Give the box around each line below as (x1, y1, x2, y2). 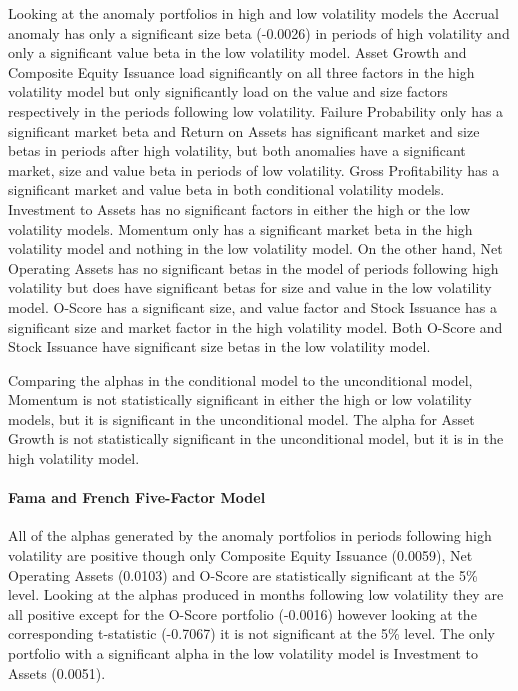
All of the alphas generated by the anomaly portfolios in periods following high (8, 525, 492, 546)
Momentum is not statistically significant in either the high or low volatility (8, 389, 472, 410)
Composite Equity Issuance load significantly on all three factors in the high (8, 61, 475, 82)
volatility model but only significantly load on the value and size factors (8, 81, 448, 102)
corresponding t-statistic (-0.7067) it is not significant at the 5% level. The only (8, 623, 495, 644)
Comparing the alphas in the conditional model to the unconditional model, (8, 369, 473, 390)
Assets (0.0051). (8, 662, 106, 683)
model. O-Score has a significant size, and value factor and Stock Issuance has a (8, 296, 497, 317)
